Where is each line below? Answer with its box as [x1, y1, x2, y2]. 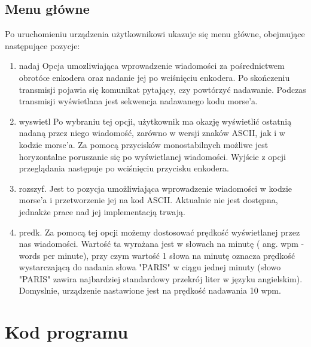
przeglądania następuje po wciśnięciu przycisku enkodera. [19, 162, 229, 174]
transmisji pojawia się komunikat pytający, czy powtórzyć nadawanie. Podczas [19, 83, 306, 95]
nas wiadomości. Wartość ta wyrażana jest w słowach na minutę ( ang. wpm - [19, 237, 304, 250]
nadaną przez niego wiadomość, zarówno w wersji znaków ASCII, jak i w [19, 126, 285, 139]
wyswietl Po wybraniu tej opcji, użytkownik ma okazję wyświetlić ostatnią [19, 114, 292, 127]
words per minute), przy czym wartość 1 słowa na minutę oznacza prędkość [19, 249, 295, 261]
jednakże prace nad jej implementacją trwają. [19, 205, 185, 218]
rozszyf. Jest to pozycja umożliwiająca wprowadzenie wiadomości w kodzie [19, 182, 292, 194]
